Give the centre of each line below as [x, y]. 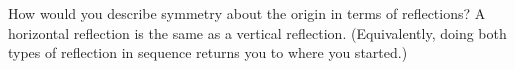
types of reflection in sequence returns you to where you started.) [208, 52]
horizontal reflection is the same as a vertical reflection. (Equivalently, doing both [257, 32]
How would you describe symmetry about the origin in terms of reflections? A [247, 13]
